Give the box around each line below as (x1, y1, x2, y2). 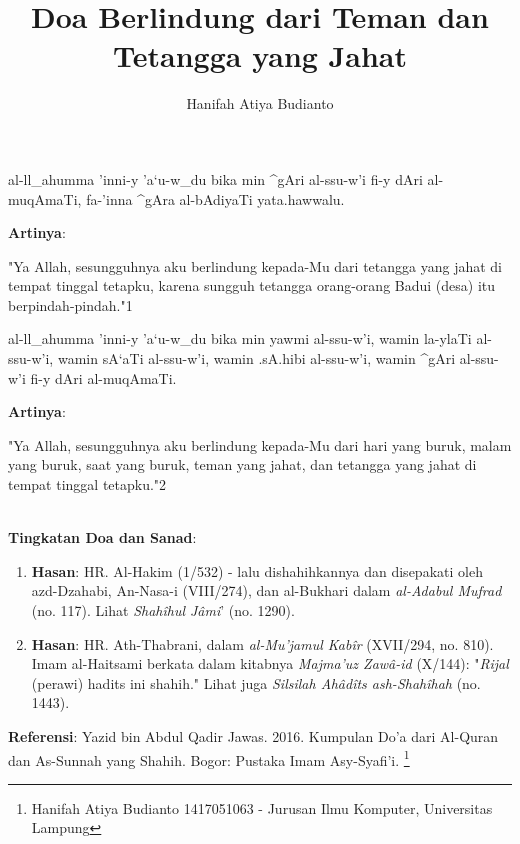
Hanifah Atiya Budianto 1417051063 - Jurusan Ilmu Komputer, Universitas (31, 797, 493, 818)
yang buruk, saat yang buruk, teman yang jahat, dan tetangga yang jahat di (8, 454, 477, 475)
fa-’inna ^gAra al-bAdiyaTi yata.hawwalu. (86, 188, 345, 209)
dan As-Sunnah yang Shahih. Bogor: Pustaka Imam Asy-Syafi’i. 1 (8, 746, 410, 770)
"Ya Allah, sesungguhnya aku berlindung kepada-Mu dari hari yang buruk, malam (8, 434, 512, 455)
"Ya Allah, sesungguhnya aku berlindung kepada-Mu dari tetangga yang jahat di (8, 255, 503, 276)
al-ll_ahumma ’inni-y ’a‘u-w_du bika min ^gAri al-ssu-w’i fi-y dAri (8, 168, 423, 189)
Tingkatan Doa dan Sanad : (8, 527, 197, 548)
